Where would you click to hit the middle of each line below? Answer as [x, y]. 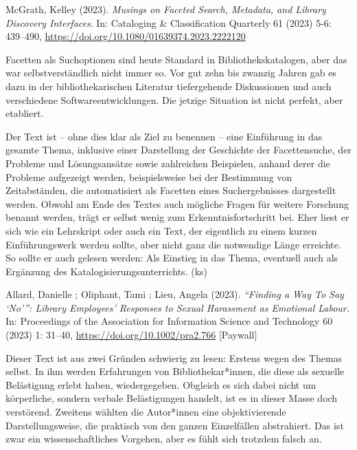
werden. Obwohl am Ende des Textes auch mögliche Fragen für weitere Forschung [177, 203]
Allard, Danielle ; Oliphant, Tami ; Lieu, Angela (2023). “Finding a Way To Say [175, 294]
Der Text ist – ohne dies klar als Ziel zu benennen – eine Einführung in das [164, 136]
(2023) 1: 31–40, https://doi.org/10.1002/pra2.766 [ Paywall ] [131, 335]
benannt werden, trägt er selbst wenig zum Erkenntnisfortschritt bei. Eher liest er [177, 217]
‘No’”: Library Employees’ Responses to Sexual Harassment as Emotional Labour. [178, 307]
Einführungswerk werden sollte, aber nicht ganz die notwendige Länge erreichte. [173, 244]
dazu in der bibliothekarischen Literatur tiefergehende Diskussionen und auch [169, 86]
